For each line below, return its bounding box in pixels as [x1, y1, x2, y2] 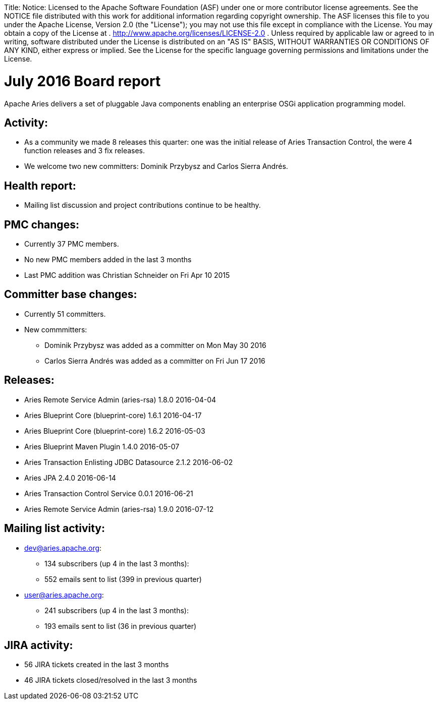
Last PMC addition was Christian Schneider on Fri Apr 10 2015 [24, 271, 230, 280]
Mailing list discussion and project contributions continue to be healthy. [24, 201, 261, 210]
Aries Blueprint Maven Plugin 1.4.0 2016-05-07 [24, 442, 180, 451]
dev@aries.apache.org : [24, 543, 102, 552]
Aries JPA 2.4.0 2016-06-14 [24, 473, 116, 482]
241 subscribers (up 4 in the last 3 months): [44, 606, 189, 615]
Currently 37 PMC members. [24, 240, 119, 249]
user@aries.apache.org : [24, 590, 104, 599]
